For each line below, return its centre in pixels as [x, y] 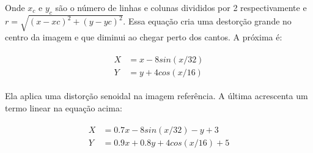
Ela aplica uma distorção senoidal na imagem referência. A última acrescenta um [156, 96]
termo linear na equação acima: [64, 107]
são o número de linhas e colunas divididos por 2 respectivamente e [181, 7]
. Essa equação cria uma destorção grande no [207, 21]
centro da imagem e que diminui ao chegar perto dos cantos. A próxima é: [144, 37]
